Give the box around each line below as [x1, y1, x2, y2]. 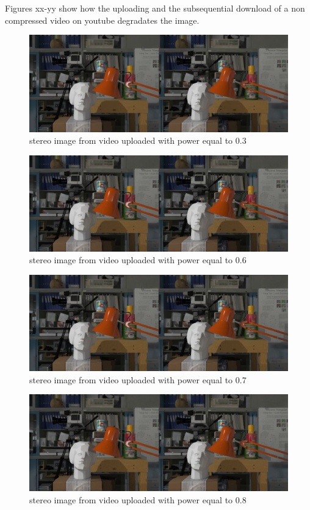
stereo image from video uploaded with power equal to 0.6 [29, 253, 247, 266]
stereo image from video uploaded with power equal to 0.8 [29, 494, 247, 506]
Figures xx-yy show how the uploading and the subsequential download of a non [5, 2, 305, 14]
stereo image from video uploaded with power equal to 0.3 [29, 134, 247, 147]
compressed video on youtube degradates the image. [5, 13, 200, 26]
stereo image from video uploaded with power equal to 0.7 [29, 373, 247, 386]
